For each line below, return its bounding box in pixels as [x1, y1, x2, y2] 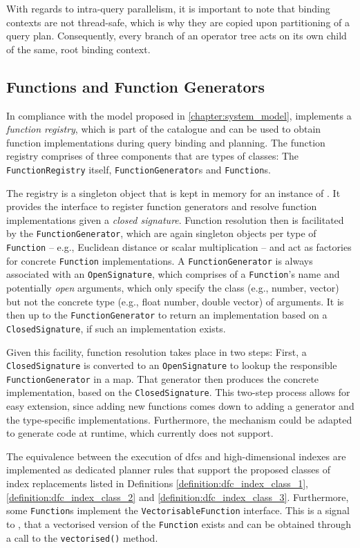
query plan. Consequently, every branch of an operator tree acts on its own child [6, 28, 347, 43]
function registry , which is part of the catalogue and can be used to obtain [6, 122, 321, 136]
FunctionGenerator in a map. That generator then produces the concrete [6, 371, 319, 386]
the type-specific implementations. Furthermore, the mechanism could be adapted [6, 412, 352, 426]
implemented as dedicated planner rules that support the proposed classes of [6, 462, 330, 477]
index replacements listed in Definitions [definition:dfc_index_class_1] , [6, 476, 309, 491]
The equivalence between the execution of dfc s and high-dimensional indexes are [6, 448, 346, 463]
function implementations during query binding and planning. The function [6, 135, 325, 149]
